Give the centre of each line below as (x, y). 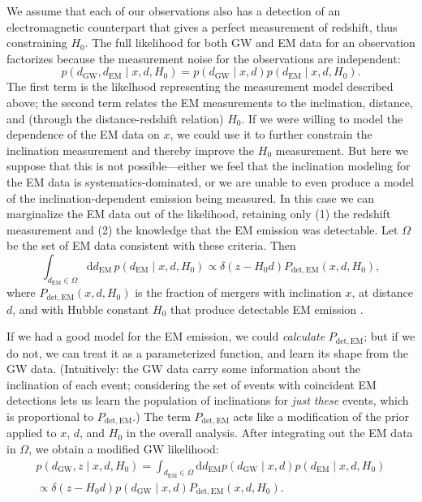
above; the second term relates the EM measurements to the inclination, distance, (210, 102)
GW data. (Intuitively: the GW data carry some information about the (183, 369)
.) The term (161, 416)
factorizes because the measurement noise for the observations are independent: (204, 58)
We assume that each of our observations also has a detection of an (174, 11)
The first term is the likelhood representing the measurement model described (200, 86)
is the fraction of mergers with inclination (238, 292)
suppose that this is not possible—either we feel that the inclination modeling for (209, 166)
